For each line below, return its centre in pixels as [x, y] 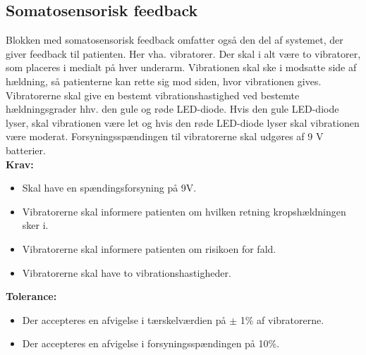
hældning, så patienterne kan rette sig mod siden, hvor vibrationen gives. [164, 81]
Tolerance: [31, 296]
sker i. [35, 225]
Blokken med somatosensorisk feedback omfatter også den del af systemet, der [175, 40]
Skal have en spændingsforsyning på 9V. [109, 188]
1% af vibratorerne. [282, 319]
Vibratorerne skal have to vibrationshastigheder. [127, 272]
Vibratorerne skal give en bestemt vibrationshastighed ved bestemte [153, 95]
